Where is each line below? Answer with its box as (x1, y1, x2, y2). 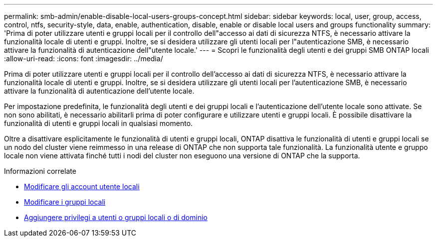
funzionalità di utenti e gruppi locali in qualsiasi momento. (4, 119, 193, 127)
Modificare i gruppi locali (24, 198, 106, 206)
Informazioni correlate (4, 167, 76, 175)
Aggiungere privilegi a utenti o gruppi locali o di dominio (24, 213, 208, 222)
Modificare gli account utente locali (24, 182, 140, 191)
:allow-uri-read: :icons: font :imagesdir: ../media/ (4, 54, 163, 63)
